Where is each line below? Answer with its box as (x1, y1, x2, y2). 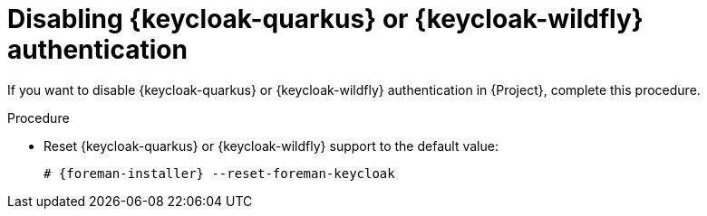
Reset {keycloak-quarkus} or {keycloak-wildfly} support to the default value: (44, 137, 499, 154)
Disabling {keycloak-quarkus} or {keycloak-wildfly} (7, 4, 644, 34)
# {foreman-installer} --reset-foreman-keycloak (44, 165, 395, 181)
